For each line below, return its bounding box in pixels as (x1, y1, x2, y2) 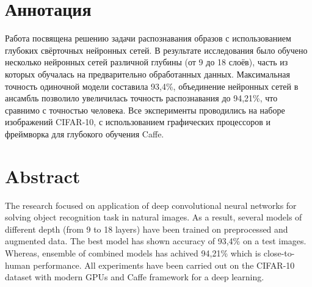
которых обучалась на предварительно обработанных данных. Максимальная (5, 67, 290, 80)
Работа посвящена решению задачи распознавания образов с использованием (5, 32, 291, 45)
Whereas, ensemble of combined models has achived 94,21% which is (5, 246, 261, 259)
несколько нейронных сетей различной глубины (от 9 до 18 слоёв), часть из (5, 56, 288, 68)
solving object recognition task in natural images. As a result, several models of (5, 211, 302, 223)
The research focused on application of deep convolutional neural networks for (5, 198, 297, 211)
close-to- (263, 246, 295, 259)
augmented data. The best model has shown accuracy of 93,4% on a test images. (5, 234, 307, 247)
